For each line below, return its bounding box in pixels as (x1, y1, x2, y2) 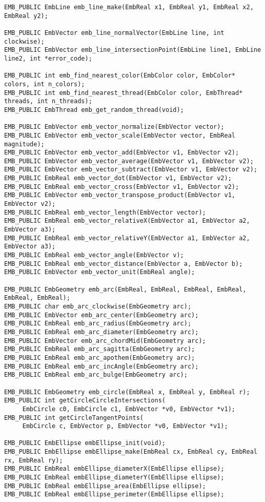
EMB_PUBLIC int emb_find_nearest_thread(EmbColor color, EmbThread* (4, 89, 243, 96)
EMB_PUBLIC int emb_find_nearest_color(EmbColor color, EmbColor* (4, 72, 236, 80)
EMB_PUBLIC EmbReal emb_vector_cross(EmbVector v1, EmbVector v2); (4, 183, 239, 190)
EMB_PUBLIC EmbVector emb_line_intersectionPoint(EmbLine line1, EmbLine (4, 46, 261, 54)
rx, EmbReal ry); (4, 456, 63, 464)
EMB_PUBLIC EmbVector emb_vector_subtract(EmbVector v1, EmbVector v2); (4, 166, 257, 173)
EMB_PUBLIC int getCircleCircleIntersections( (4, 397, 166, 404)
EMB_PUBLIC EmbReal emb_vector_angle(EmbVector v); (4, 252, 184, 259)
